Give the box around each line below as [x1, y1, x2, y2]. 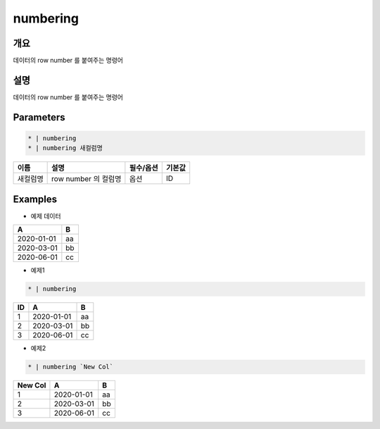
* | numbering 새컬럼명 [27, 144, 103, 152]
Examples [13, 193, 58, 205]
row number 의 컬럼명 [51, 174, 122, 184]
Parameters [13, 111, 65, 123]
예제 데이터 [30, 211, 61, 220]
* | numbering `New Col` [27, 363, 114, 371]
